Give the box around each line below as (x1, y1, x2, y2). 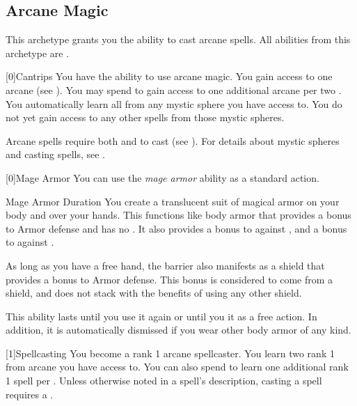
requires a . (6, 387, 54, 401)
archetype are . (6, 45, 70, 60)
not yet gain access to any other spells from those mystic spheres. (6, 110, 285, 125)
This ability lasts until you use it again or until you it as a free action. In (6, 309, 317, 323)
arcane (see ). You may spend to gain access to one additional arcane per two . (6, 82, 342, 97)
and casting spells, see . (6, 147, 106, 162)
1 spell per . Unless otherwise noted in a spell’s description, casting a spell (6, 373, 322, 388)
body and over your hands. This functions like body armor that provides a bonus (6, 208, 351, 222)
